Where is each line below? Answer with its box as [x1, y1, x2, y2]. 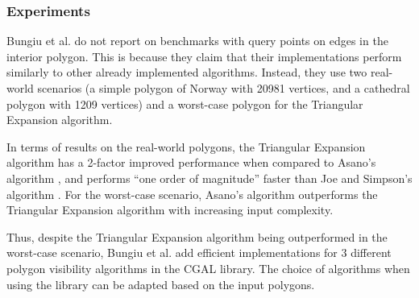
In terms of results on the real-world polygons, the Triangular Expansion [6, 138, 366, 155]
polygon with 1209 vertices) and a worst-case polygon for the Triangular [6, 95, 363, 112]
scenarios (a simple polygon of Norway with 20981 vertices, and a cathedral [37, 80, 410, 96]
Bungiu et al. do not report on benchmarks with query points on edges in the [6, 32, 388, 49]
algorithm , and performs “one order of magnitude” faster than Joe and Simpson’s [6, 169, 413, 186]
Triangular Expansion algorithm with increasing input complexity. [6, 201, 334, 218]
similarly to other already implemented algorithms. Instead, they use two [6, 64, 367, 81]
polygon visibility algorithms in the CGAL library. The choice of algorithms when [6, 259, 410, 276]
